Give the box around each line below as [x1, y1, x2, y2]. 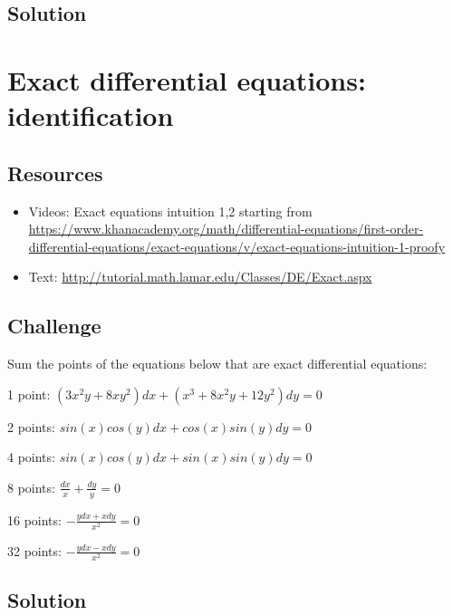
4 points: [7, 447, 55, 466]
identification [7, 97, 174, 134]
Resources [7, 159, 103, 187]
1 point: [7, 384, 51, 403]
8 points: [7, 477, 55, 496]
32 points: [7, 541, 62, 560]
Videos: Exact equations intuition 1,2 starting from [28, 201, 313, 220]
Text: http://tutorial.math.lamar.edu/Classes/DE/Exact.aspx [28, 267, 372, 286]
